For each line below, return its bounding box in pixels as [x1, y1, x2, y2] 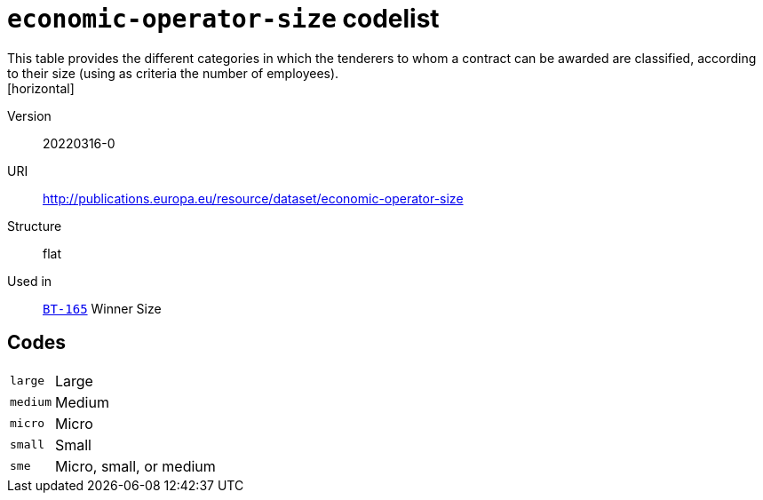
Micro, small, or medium [54, 456, 216, 475]
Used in [7, 273, 52, 289]
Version [7, 107, 52, 123]
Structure [7, 218, 62, 234]
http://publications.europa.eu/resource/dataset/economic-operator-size [43, 190, 464, 206]
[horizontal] [7, 80, 75, 96]
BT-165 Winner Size [43, 300, 162, 316]
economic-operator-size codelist [7, 4, 440, 34]
